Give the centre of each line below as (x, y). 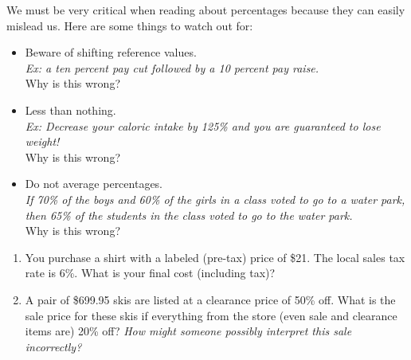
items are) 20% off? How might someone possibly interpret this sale (188, 331)
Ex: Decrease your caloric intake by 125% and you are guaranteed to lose (203, 125)
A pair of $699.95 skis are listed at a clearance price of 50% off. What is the (210, 299)
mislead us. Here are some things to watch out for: (130, 25)
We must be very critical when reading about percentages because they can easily (206, 10)
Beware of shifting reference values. (111, 52)
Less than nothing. (70, 110)
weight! (42, 141)
